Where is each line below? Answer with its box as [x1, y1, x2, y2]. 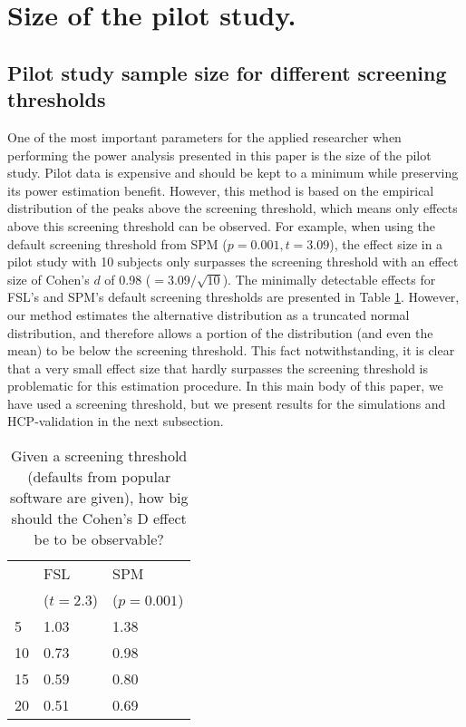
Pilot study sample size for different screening [7, 58, 447, 86]
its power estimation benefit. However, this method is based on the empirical [7, 180, 434, 199]
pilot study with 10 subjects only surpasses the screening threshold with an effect [7, 252, 459, 271]
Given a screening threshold [11, 445, 188, 467]
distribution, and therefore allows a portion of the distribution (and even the [7, 323, 433, 342]
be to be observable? [34, 528, 164, 550]
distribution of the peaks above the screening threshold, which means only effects [7, 199, 458, 218]
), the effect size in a [329, 234, 443, 253]
